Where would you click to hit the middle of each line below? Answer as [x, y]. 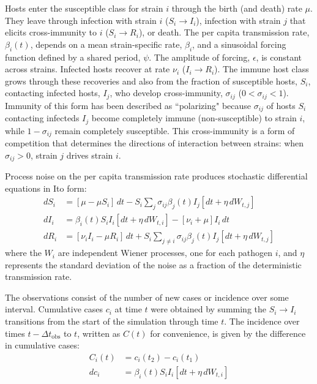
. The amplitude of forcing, [200, 57]
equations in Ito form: [46, 188]
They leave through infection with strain [81, 20]
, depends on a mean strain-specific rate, [106, 44]
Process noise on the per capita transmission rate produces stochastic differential [156, 176]
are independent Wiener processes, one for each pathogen [165, 253]
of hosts [281, 105]
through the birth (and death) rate [237, 8]
